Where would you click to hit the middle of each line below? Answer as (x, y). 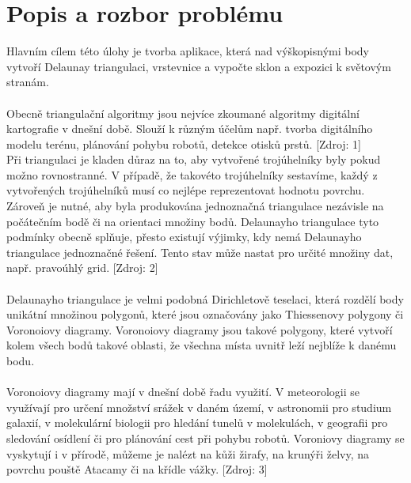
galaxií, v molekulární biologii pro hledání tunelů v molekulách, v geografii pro (197, 423)
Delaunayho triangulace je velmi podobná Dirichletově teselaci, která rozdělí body (205, 298)
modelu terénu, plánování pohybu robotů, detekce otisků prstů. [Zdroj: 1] (184, 143)
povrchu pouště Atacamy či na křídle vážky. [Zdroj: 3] (137, 469)
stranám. (28, 82)
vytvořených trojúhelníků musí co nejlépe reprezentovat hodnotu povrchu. (186, 190)
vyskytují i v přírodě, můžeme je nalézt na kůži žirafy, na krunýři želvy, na (188, 453)
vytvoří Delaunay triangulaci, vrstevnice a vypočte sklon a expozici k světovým (199, 66)
